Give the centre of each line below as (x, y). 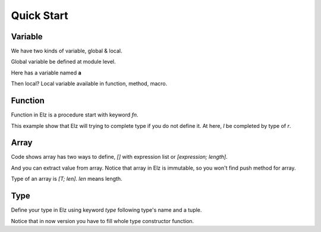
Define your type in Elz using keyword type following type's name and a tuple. (106, 210)
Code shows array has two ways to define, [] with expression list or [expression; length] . (119, 157)
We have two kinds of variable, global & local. (67, 51)
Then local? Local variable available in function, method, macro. (89, 84)
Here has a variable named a (46, 73)
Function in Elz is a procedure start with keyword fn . (75, 115)
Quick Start (40, 15)
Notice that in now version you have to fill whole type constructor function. (103, 221)
